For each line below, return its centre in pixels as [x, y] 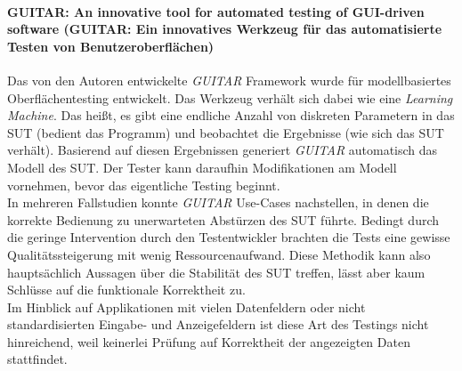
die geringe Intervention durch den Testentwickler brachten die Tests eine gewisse [229, 237]
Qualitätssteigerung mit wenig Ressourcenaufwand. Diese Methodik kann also [219, 254]
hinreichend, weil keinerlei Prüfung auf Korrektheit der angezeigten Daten [209, 341]
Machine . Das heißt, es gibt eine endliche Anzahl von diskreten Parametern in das [231, 115]
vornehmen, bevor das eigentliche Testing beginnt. [144, 185]
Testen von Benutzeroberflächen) [111, 46]
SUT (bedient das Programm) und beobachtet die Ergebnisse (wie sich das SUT [226, 132]
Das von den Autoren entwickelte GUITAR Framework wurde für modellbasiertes [229, 80]
